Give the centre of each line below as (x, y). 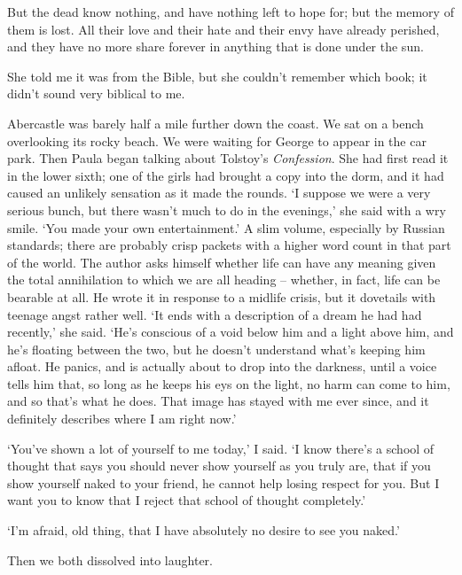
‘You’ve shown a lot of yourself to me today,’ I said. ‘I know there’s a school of (221, 448)
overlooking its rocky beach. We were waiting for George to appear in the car (217, 140)
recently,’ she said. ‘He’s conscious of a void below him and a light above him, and (231, 332)
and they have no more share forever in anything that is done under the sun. (215, 47)
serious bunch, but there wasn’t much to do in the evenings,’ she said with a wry (227, 210)
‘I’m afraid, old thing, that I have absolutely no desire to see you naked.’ (204, 530)
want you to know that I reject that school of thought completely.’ (187, 500)
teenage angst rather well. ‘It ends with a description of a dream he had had (215, 314)
